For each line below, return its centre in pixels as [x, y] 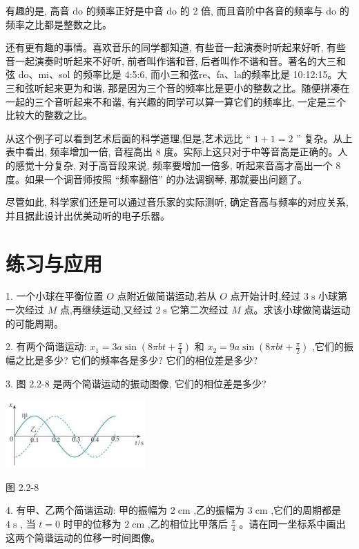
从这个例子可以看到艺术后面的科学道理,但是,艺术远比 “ [128, 138]
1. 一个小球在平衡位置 [55, 296]
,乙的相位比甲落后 [187, 523]
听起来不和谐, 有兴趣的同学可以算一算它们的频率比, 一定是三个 [205, 101]
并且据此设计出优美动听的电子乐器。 [88, 215]
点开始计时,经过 [265, 296]
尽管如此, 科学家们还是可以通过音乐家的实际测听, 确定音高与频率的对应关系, [177, 202]
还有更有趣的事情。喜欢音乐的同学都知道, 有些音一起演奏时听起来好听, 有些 [176, 47]
